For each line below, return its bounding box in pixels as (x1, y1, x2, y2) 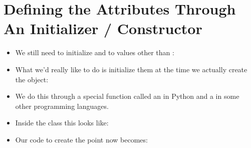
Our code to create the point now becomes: (15, 134, 148, 144)
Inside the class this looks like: (15, 117, 109, 128)
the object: (15, 74, 49, 84)
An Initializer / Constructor (4, 18, 202, 39)
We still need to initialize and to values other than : (15, 47, 174, 58)
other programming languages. (15, 100, 109, 111)
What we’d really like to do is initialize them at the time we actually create (15, 64, 247, 74)
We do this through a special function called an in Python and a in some (15, 91, 239, 101)
